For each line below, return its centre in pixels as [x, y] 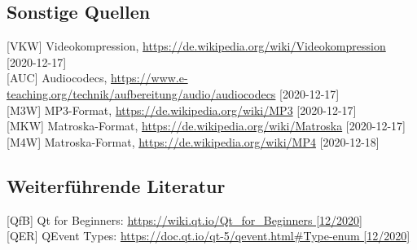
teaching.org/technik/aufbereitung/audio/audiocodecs [141, 93]
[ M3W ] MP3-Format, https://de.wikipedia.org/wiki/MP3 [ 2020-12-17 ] [182, 110]
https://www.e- [149, 78]
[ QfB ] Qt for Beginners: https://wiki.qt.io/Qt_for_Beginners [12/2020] [185, 219]
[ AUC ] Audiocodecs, [57, 78]
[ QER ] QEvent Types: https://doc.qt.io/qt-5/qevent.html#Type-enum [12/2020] [208, 236]
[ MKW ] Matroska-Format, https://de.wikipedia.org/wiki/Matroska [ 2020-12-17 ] [206, 126]
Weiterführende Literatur [116, 185]
